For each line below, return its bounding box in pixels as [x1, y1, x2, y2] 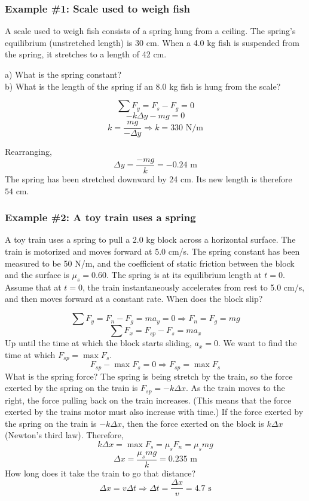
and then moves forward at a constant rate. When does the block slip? [5, 292, 263, 305]
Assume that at [5, 280, 62, 293]
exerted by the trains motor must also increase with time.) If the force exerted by [5, 405, 304, 418]
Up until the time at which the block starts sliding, [5, 337, 192, 349]
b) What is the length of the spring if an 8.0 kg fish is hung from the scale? [5, 80, 281, 92]
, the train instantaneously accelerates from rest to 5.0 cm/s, [82, 280, 305, 293]
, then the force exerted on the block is [122, 417, 264, 429]
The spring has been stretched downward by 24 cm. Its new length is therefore [5, 172, 292, 185]
